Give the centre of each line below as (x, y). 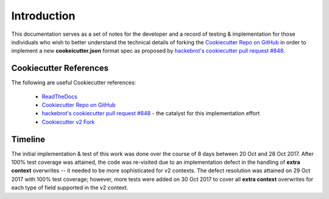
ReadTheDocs (59, 96)
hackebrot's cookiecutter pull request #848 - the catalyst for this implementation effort (151, 113)
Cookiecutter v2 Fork (68, 122)
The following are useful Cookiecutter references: (74, 83)
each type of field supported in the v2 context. (70, 187)
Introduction (43, 16)
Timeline (28, 139)
